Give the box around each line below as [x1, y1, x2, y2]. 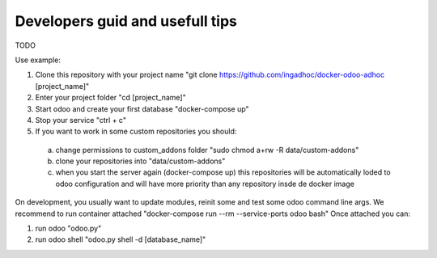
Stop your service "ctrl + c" [35, 115, 127, 125]
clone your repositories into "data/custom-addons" [55, 156, 226, 166]
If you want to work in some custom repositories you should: [35, 126, 237, 137]
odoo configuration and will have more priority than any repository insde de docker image [55, 179, 355, 188]
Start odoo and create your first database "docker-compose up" [35, 104, 250, 113]
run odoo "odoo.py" [35, 223, 102, 234]
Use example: [15, 55, 61, 65]
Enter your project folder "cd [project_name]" [35, 93, 186, 103]
